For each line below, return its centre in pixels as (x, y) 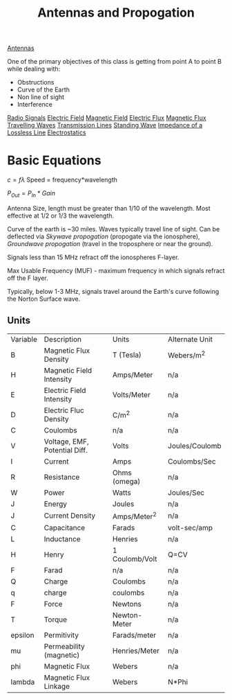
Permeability (64, 647)
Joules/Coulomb (195, 446)
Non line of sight (40, 97)
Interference (35, 105)
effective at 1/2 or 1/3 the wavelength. (61, 216)
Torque (56, 620)
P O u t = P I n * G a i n (31, 194)
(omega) (127, 481)
